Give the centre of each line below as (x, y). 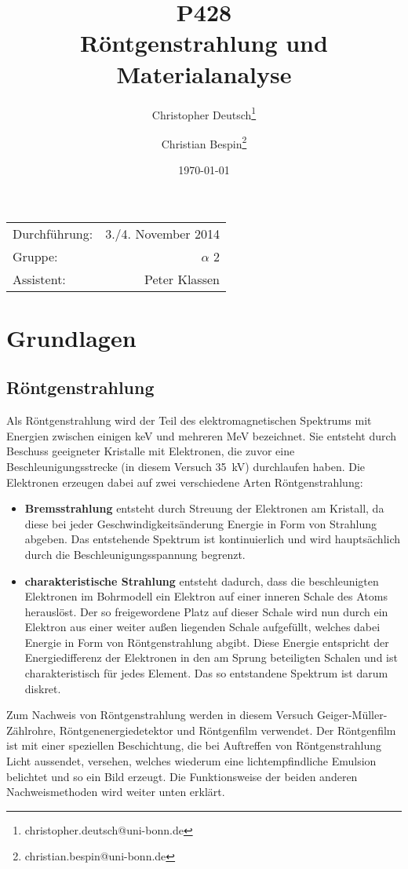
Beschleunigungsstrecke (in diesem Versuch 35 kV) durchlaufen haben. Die (186, 466)
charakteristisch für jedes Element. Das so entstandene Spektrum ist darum (206, 673)
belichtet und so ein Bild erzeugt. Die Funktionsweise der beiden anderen (182, 776)
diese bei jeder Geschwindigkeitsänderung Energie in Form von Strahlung (200, 523)
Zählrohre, (31, 730)
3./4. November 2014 (162, 233)
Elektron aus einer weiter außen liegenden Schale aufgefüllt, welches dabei (202, 627)
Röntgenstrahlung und (204, 43)
